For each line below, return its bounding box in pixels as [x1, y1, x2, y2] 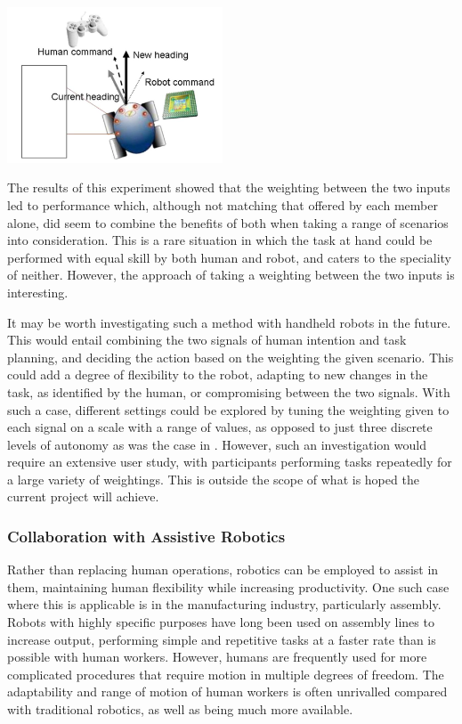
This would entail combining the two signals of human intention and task [7, 330, 407, 349]
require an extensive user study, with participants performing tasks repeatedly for [7, 452, 452, 471]
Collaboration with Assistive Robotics [7, 525, 286, 547]
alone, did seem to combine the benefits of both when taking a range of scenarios [7, 213, 449, 232]
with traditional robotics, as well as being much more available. [7, 700, 353, 719]
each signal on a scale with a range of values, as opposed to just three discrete [7, 418, 433, 436]
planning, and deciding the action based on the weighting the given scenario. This [7, 347, 454, 366]
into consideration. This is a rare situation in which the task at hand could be [7, 231, 433, 249]
